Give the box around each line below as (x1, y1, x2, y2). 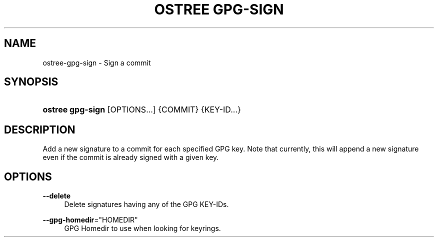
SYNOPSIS (4, 75, 58, 88)
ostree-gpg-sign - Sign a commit (42, 58, 151, 67)
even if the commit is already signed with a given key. (42, 153, 219, 162)
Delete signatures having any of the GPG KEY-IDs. (64, 200, 229, 209)
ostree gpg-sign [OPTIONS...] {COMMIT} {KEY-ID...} (42, 104, 241, 115)
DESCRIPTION (4, 123, 75, 136)
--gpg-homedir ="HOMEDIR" (42, 215, 138, 224)
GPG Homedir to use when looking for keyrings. (64, 224, 221, 233)
